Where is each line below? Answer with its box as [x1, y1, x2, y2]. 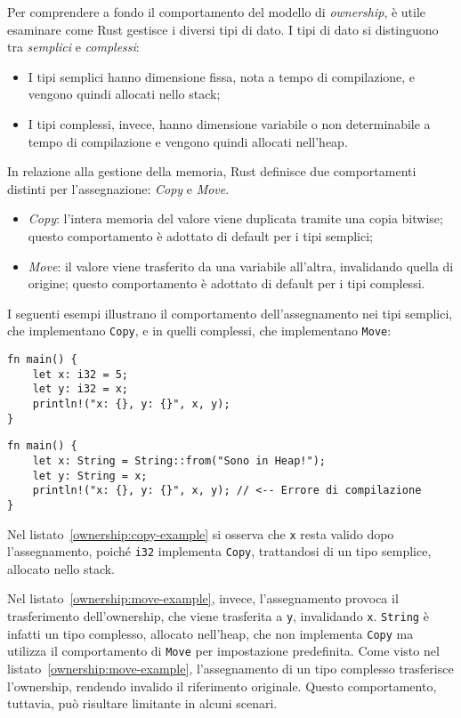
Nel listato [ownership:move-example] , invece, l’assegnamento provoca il [7, 589, 399, 608]
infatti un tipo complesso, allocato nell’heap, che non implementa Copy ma [7, 624, 414, 642]
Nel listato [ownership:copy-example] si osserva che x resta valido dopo [7, 524, 394, 543]
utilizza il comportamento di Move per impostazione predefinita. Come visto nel [7, 641, 440, 660]
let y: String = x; [32, 469, 148, 482]
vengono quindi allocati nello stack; [28, 85, 221, 103]
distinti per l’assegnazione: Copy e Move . [7, 179, 230, 198]
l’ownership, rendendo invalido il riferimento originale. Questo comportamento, [7, 676, 437, 695]
